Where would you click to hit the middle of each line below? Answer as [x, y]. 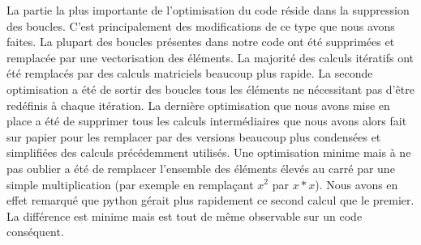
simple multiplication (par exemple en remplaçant [130, 184]
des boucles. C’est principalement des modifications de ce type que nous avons [201, 25]
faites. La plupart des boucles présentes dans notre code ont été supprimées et [201, 42]
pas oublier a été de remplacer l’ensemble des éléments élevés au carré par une [201, 168]
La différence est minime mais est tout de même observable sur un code [185, 215]
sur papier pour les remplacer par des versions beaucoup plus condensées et [194, 136]
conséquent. [35, 232]
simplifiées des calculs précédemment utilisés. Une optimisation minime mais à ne [209, 152]
